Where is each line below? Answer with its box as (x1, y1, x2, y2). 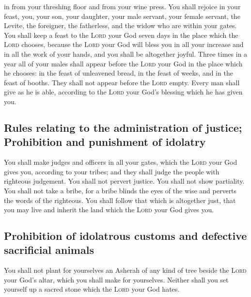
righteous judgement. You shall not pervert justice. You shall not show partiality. (4, 176, 245, 186)
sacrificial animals (4, 242, 94, 257)
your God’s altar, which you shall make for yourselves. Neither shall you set (4, 274, 229, 284)
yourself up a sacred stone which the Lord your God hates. (4, 284, 180, 294)
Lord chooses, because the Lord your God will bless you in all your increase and (4, 39, 244, 49)
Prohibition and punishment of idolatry (4, 134, 206, 149)
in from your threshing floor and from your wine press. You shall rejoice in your (4, 1, 241, 11)
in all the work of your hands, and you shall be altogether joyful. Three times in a (4, 48, 248, 59)
